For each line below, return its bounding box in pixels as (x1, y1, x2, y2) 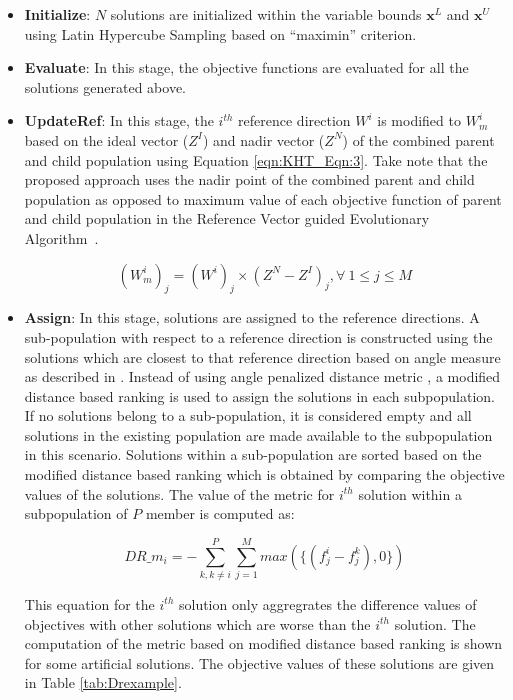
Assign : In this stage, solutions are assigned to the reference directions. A (24, 307, 480, 328)
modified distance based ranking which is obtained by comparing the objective (24, 464, 505, 485)
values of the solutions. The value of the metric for (24, 483, 335, 504)
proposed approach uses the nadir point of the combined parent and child (24, 169, 475, 190)
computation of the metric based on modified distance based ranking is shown (24, 633, 503, 654)
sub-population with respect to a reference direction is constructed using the (24, 326, 493, 347)
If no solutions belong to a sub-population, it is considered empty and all (24, 405, 472, 426)
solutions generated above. (24, 76, 186, 97)
